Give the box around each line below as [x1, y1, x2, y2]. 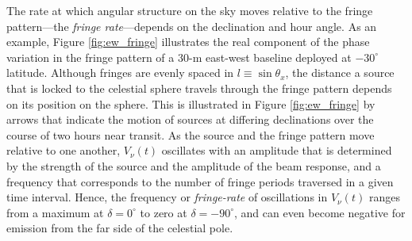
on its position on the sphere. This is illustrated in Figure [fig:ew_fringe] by [6, 95, 375, 112]
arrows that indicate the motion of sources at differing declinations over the [6, 111, 374, 128]
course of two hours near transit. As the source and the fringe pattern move [6, 126, 375, 143]
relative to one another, [6, 142, 121, 159]
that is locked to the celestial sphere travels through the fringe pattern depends [6, 79, 392, 96]
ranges [368, 189, 400, 205]
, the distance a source [285, 64, 395, 81]
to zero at [140, 204, 187, 220]
